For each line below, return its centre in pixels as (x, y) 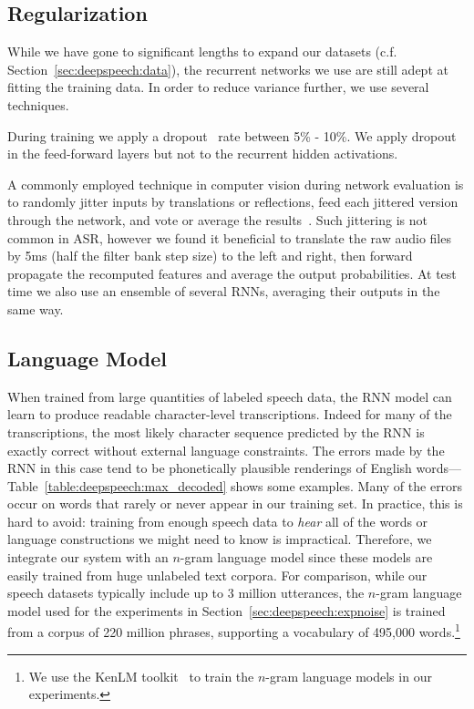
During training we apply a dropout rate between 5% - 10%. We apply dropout (232, 135)
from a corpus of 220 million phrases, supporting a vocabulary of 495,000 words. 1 (234, 631)
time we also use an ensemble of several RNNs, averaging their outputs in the (224, 291)
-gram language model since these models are (306, 557)
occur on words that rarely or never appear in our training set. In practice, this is (235, 503)
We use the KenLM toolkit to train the (141, 676)
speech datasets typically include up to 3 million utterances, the (186, 593)
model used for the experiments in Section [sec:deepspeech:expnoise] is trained (227, 610)
